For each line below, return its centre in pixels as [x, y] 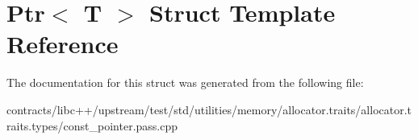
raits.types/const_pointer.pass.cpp [92, 125]
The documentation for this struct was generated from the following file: [185, 82]
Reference [63, 44]
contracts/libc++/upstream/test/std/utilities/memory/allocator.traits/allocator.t [209, 109]
